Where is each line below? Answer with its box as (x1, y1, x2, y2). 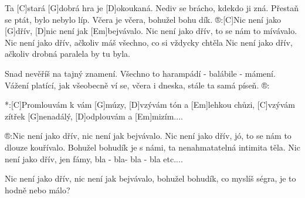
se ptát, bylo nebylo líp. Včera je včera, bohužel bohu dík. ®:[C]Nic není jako (5, 13, 281, 25)
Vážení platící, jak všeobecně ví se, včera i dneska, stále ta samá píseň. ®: (5, 78, 270, 91)
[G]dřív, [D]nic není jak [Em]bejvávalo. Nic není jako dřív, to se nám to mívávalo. (5, 25, 297, 37)
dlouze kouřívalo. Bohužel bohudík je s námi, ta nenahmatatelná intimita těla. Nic (5, 141, 300, 153)
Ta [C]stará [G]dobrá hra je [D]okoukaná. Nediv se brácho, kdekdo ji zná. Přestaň (5, 2, 299, 13)
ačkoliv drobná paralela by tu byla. (5, 47, 131, 60)
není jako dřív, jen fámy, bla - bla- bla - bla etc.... (5, 152, 183, 165)
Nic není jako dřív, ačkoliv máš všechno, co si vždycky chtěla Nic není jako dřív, (5, 36, 293, 48)
